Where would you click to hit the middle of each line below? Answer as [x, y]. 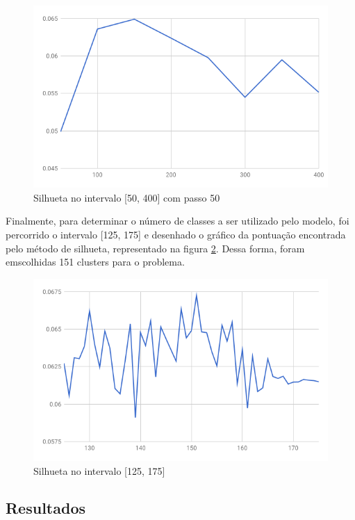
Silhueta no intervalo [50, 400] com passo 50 [127, 197]
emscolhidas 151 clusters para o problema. [95, 262]
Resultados [46, 508]
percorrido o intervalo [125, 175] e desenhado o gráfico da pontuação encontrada [176, 234]
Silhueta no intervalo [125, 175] [99, 470]
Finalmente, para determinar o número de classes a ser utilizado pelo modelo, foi [177, 221]
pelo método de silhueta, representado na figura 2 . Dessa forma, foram [155, 248]
